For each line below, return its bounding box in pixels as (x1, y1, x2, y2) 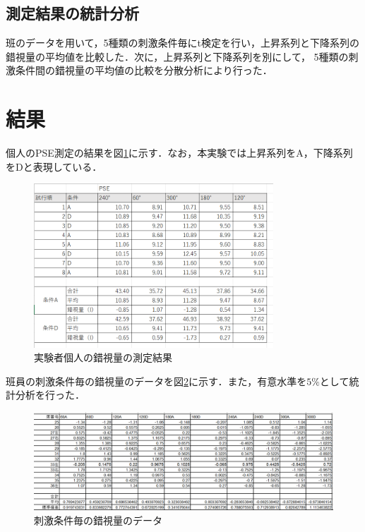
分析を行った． (15, 387, 85, 402)
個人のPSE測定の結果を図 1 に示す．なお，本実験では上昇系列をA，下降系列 (6, 145, 353, 160)
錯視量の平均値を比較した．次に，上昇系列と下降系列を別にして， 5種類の (6, 49, 349, 64)
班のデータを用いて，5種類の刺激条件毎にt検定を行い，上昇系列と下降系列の (6, 35, 360, 50)
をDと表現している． (6, 159, 102, 174)
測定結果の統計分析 (6, 2, 139, 24)
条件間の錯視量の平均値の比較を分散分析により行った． (15, 63, 273, 78)
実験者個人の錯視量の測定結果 (34, 350, 172, 365)
